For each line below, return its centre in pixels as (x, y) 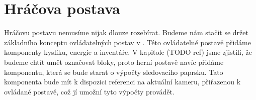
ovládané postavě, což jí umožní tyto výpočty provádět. (89, 91)
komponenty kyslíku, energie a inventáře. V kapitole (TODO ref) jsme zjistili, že (128, 52)
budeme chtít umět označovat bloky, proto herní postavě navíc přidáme (114, 62)
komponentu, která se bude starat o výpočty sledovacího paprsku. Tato (114, 72)
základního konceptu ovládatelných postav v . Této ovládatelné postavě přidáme (127, 42)
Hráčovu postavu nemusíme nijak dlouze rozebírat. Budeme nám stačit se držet (126, 32)
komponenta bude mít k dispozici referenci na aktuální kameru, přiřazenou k (122, 82)
